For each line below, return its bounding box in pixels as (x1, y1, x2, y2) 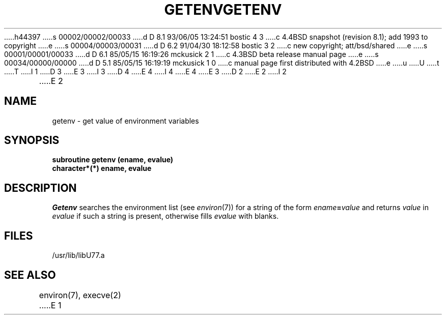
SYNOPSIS (4, 134, 60, 147)
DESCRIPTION (4, 181, 77, 194)
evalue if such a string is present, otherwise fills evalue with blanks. (52, 212, 279, 221)
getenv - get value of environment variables (52, 116, 199, 125)
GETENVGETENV (164, 1, 282, 18)
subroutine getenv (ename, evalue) (52, 155, 174, 164)
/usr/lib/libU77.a (52, 251, 105, 260)
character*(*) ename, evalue (52, 164, 152, 173)
